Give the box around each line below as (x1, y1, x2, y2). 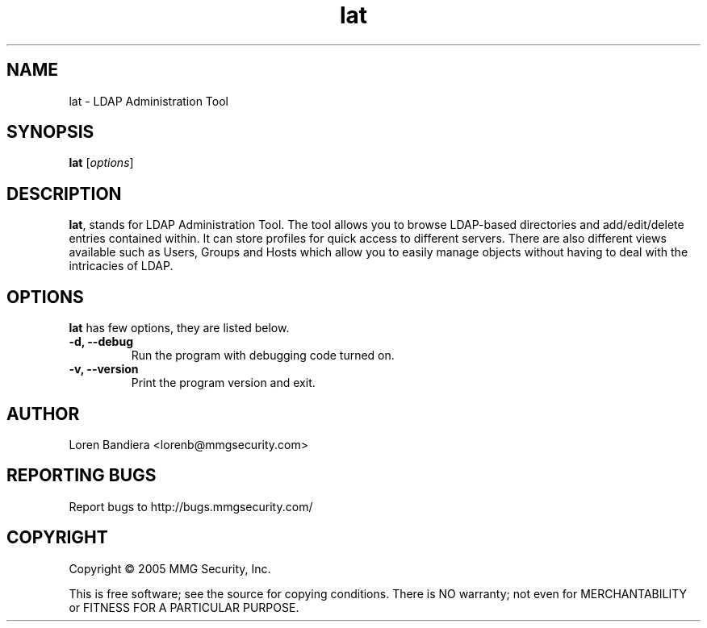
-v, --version (69, 362, 139, 376)
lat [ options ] (69, 156, 134, 170)
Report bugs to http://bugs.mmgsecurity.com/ (69, 499, 313, 514)
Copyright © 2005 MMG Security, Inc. (69, 561, 271, 576)
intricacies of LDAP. (69, 259, 174, 273)
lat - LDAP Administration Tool (69, 94, 228, 108)
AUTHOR (6, 403, 80, 424)
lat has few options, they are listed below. (69, 321, 290, 335)
